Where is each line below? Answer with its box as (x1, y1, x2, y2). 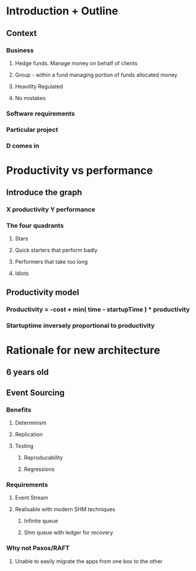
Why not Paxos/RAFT (6, 544, 70, 552)
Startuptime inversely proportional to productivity (6, 321, 155, 330)
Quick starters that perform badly (14, 247, 98, 254)
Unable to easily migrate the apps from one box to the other (14, 557, 163, 564)
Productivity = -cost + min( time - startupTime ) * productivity (6, 305, 190, 313)
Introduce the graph (6, 188, 83, 198)
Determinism (14, 419, 47, 426)
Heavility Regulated (14, 83, 64, 90)
